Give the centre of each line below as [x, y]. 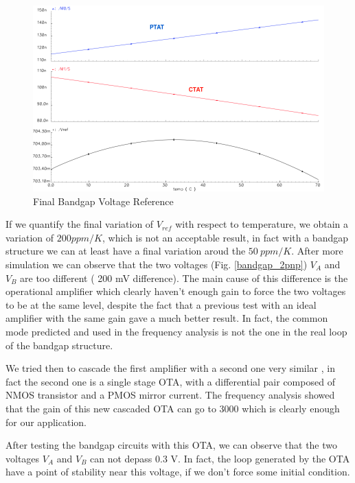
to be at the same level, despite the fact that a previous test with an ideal [161, 304]
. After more [317, 251]
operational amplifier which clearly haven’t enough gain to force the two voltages [176, 291]
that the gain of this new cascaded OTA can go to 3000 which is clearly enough [173, 408]
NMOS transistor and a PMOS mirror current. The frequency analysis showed [170, 395]
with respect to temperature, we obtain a [262, 224]
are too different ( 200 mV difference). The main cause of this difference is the [184, 278]
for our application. [46, 422]
